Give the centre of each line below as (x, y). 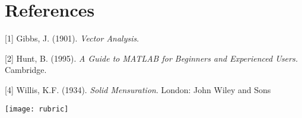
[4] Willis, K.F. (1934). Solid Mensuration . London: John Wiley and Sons (138, 89)
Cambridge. (26, 70)
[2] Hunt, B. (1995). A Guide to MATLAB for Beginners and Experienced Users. (151, 58)
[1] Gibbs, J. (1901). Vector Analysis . (72, 38)
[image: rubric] (37, 109)
